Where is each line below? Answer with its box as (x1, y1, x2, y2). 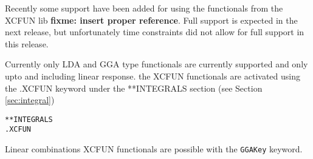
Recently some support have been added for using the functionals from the (5, 2, 283, 14)
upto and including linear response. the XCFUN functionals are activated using (5, 69, 300, 82)
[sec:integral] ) (5, 93, 55, 106)
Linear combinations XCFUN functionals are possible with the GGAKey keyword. (5, 143, 303, 155)
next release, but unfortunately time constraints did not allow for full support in (5, 25, 304, 38)
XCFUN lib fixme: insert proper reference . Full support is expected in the (5, 13, 298, 26)
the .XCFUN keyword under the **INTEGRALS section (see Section (5, 81, 263, 94)
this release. (5, 37, 49, 50)
